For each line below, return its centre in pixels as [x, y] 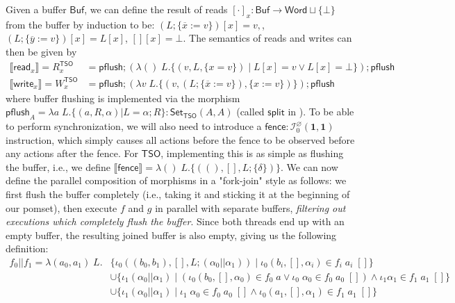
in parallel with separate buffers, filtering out [250, 207]
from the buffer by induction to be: [80, 24]
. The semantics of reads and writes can [267, 38]
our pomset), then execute [61, 207]
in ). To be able [321, 112]
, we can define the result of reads [156, 9]
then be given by [41, 51]
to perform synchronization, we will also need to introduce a [134, 126]
